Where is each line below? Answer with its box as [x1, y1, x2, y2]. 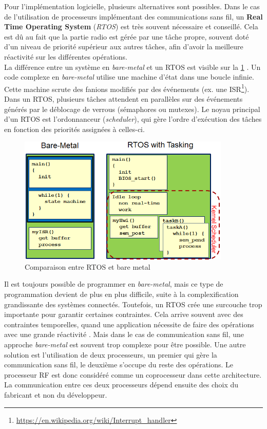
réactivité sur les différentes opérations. [4, 51, 128, 62]
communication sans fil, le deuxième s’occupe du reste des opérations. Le [4, 359, 233, 370]
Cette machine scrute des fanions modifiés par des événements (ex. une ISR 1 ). [4, 82, 250, 94]
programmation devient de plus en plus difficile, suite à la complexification [4, 289, 239, 299]
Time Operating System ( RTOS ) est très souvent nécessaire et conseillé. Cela [4, 21, 258, 32]
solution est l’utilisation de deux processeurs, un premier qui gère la [4, 349, 217, 360]
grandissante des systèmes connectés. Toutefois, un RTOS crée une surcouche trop [4, 299, 262, 309]
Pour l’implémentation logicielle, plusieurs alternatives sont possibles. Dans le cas [4, 1, 260, 11]
